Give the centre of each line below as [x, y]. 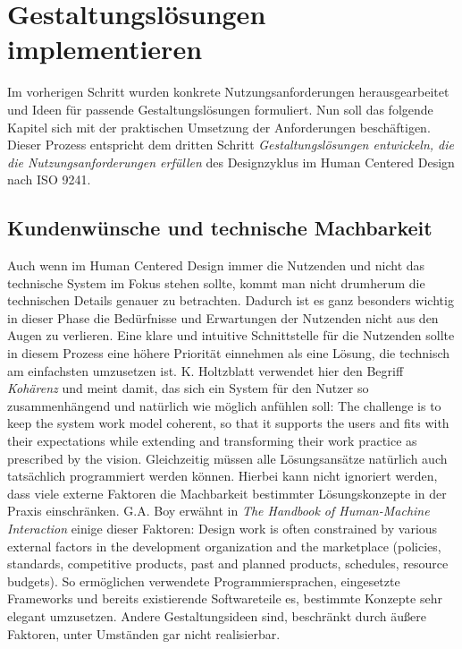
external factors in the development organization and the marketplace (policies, [224, 546]
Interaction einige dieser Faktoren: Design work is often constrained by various [223, 528]
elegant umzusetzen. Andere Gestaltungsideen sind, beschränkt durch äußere [217, 615]
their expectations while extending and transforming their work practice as [212, 441]
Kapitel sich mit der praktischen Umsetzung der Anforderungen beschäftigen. [219, 127]
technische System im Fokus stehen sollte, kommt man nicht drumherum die [216, 282]
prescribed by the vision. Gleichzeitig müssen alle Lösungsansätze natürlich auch [227, 458]
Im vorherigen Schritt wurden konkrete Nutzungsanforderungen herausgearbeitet [228, 92]
